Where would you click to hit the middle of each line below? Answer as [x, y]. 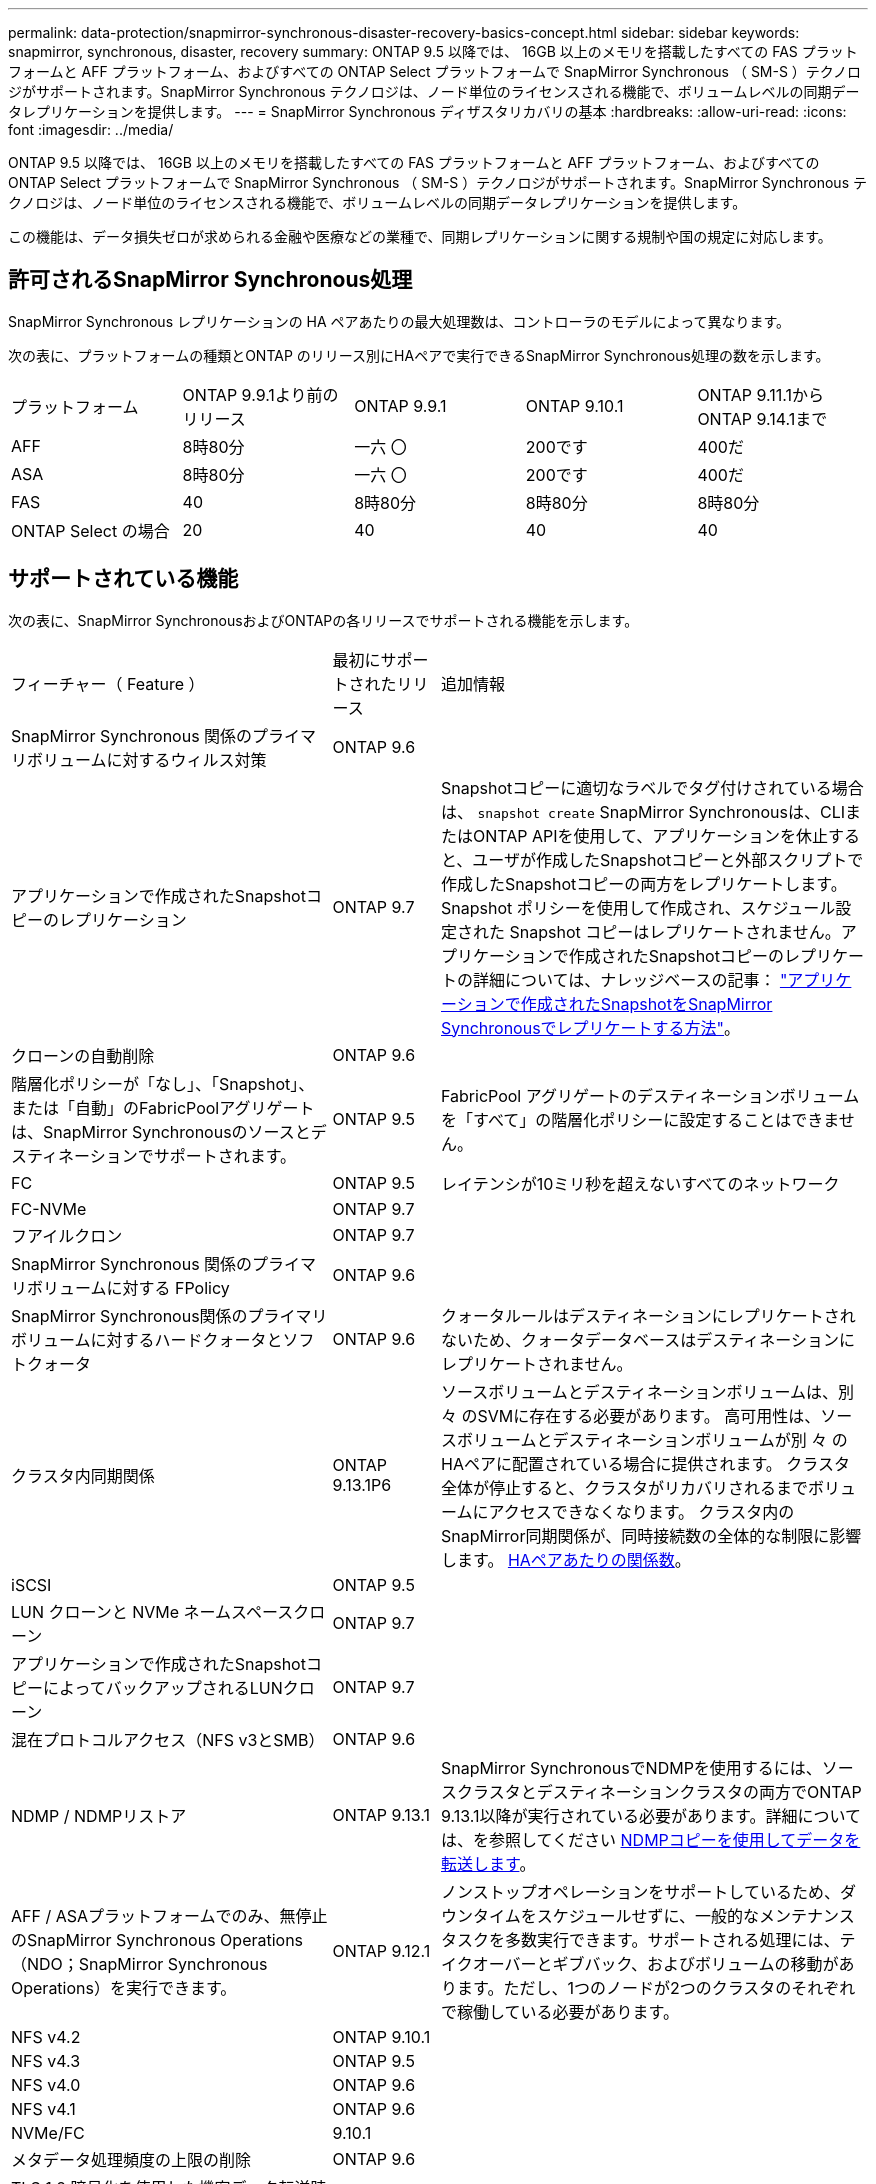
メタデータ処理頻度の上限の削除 [131, 2159]
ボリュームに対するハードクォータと [147, 1339]
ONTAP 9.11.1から [760, 394]
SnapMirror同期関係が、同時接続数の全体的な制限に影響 [651, 1535]
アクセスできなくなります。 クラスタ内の [641, 1511]
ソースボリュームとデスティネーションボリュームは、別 [647, 1391]
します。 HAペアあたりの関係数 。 [566, 1559]
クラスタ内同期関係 [83, 1475]
